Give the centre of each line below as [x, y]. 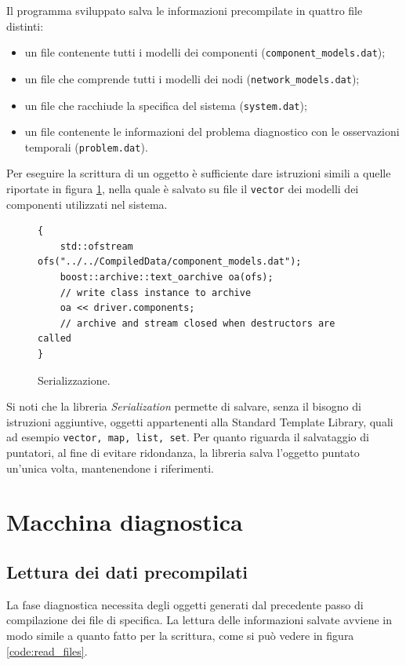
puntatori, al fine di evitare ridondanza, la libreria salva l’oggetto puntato [183, 453]
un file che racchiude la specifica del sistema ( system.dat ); [166, 105]
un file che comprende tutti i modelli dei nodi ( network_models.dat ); [192, 78]
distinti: [25, 26]
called [54, 339]
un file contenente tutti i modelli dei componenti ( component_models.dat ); [205, 52]
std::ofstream [96, 246]
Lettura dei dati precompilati [127, 571]
